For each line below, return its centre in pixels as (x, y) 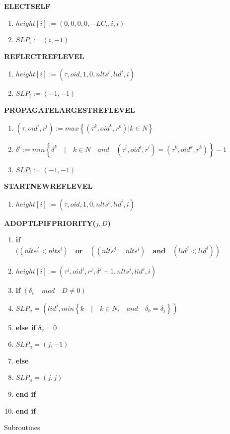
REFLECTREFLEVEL (44, 56)
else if (26, 327)
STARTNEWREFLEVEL (48, 186)
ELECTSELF (27, 6)
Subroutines (22, 427)
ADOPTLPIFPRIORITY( (50, 223)
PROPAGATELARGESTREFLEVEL (70, 109)
